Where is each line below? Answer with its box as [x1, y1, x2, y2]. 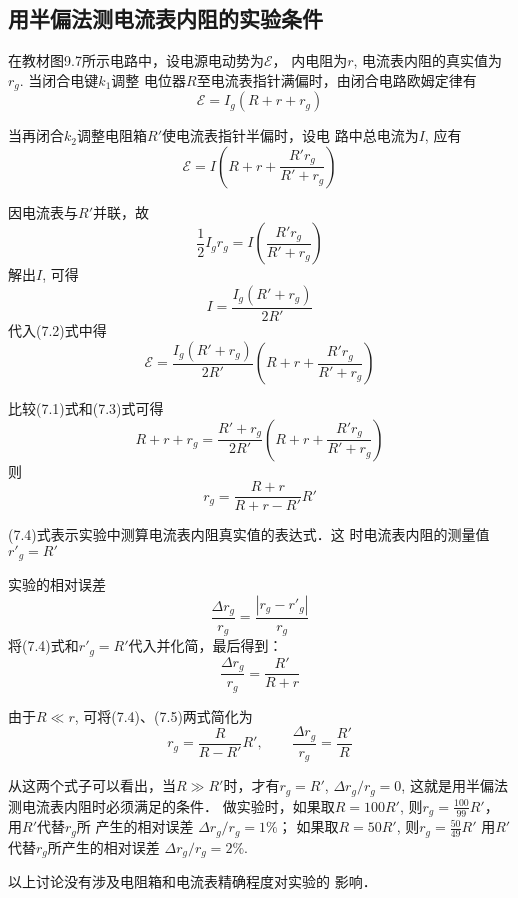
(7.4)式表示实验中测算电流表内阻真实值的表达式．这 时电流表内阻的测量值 [8, 524, 490, 545]
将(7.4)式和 [8, 635, 79, 656]
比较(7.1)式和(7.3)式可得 [8, 398, 164, 419]
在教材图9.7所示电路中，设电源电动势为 [8, 50, 264, 71]
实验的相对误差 [8, 574, 106, 595]
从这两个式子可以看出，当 [8, 775, 176, 796]
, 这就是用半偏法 [401, 775, 508, 796]
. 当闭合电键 [19, 69, 99, 90]
